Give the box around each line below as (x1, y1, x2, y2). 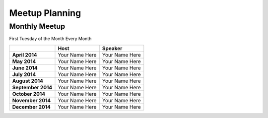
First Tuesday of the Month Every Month (9, 36, 92, 42)
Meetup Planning (9, 7, 81, 18)
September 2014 (12, 84, 53, 91)
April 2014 (12, 51, 37, 58)
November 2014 (12, 97, 51, 104)
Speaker (102, 45, 123, 52)
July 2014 (12, 71, 36, 78)
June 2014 (12, 64, 38, 71)
